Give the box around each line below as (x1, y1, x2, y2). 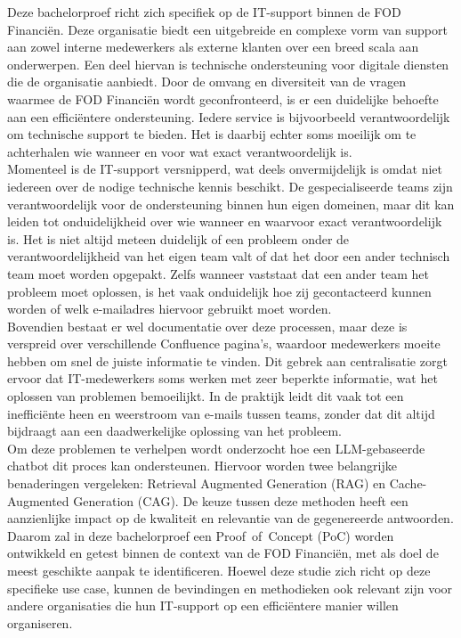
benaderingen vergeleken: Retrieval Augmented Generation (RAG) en (7, 474, 386, 493)
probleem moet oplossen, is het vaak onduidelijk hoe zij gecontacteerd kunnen (7, 282, 432, 300)
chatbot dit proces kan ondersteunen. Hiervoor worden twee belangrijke (7, 456, 397, 475)
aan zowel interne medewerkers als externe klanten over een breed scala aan (7, 37, 419, 56)
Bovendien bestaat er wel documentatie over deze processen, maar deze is (7, 316, 408, 335)
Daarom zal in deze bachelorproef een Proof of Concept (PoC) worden (7, 526, 394, 544)
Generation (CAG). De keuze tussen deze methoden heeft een (73, 491, 408, 510)
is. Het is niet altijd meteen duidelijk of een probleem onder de (7, 229, 350, 248)
